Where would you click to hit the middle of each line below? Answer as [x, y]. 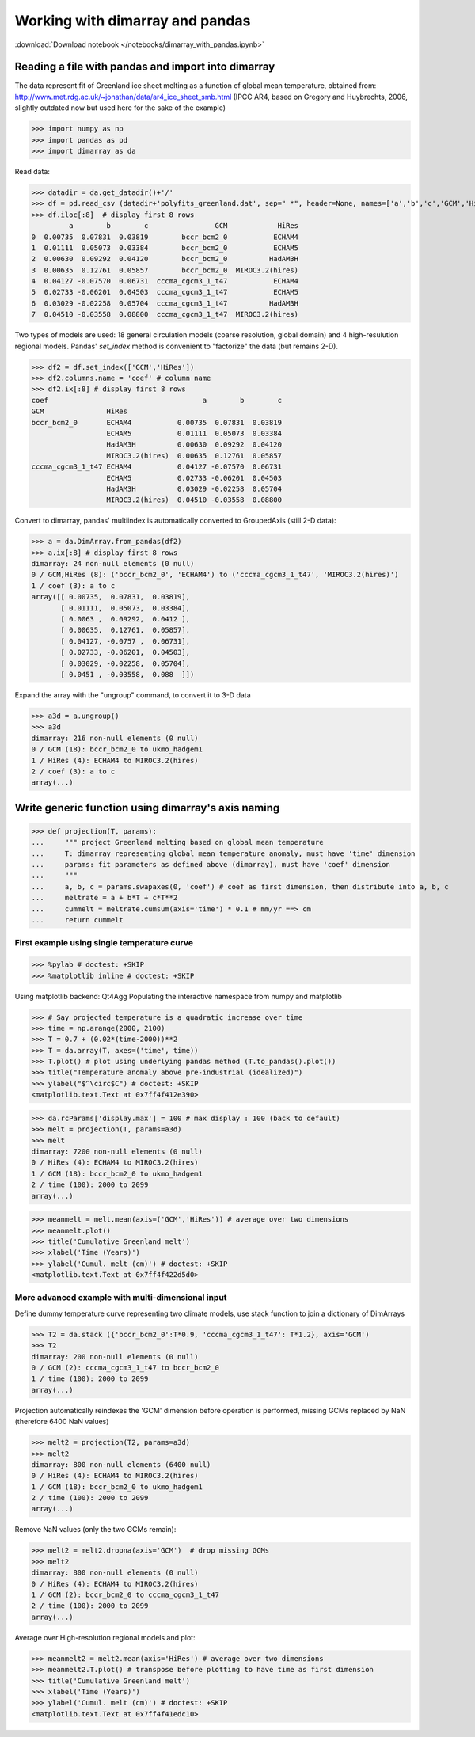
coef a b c [157, 400]
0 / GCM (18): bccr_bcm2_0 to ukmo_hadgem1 [117, 749]
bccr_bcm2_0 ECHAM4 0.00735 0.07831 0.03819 [157, 422]
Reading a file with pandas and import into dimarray [145, 67]
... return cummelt [78, 920]
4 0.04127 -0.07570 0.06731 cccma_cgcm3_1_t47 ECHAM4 [165, 281]
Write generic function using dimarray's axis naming [147, 808]
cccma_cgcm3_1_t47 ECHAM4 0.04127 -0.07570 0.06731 [157, 467]
